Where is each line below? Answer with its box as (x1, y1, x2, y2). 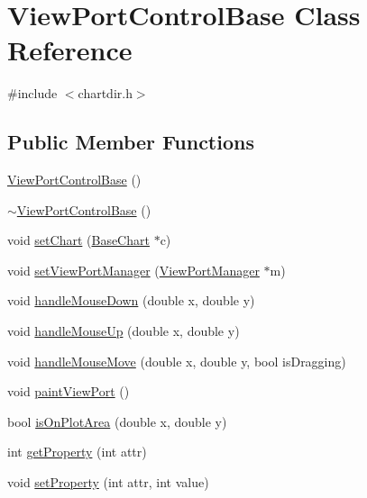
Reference (7, 32, 133, 68)
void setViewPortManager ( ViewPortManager (7, 260, 260, 279)
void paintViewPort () (7, 382, 130, 401)
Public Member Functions (7, 128, 254, 156)
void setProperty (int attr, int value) (7, 473, 209, 492)
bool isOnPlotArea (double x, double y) (7, 412, 227, 430)
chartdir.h (78, 84, 133, 103)
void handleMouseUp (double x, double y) (7, 321, 240, 340)
